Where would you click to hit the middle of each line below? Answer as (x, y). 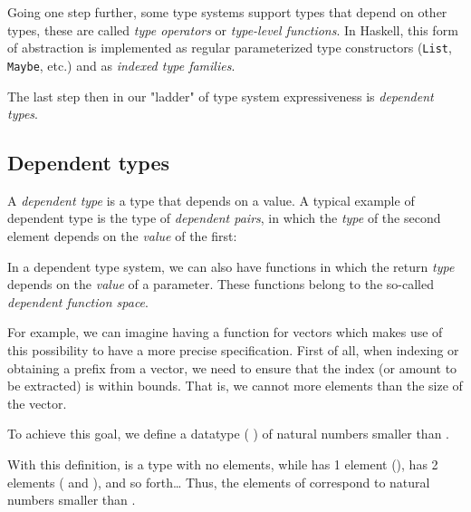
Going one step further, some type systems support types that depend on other (227, 12)
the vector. (37, 403)
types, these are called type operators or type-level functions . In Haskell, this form (233, 29)
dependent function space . (78, 301)
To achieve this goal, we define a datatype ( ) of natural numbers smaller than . (228, 434)
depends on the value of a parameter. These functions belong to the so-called (221, 284)
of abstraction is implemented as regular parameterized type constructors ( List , (230, 48)
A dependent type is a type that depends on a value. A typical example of (211, 200)
